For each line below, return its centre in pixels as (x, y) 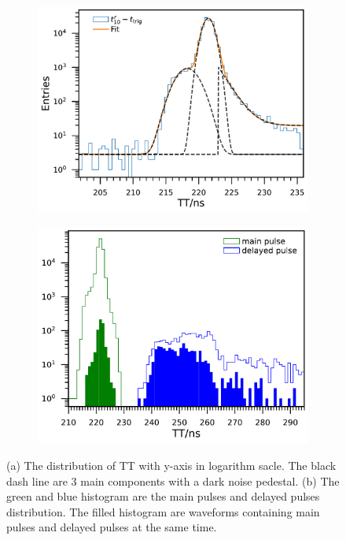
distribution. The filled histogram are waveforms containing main (163, 511)
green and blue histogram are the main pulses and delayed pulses (163, 496)
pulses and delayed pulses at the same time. (112, 527)
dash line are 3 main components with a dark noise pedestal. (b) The (173, 480)
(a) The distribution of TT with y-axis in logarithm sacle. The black (171, 465)
